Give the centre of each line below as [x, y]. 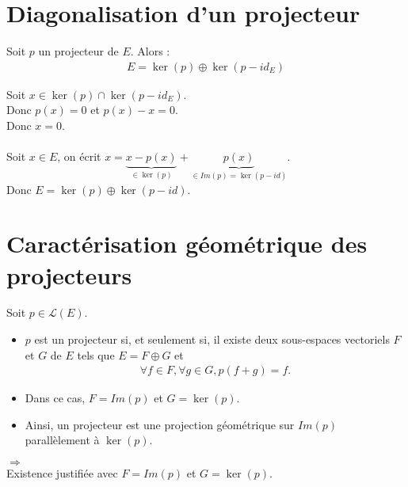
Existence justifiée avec [62, 473]
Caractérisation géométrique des [187, 243]
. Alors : [150, 51]
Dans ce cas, [55, 398]
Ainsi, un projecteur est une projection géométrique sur [160, 424]
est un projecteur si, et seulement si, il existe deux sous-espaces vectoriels [212, 339]
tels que [96, 354]
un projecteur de [78, 51]
